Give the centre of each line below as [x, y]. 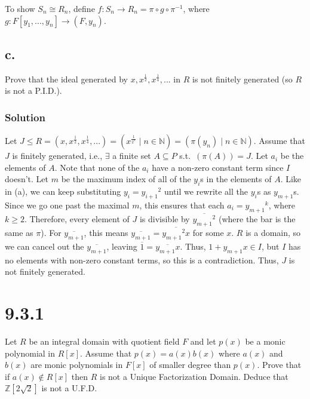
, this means [106, 233]
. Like [291, 179]
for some [208, 233]
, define [82, 8]
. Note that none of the [97, 167]
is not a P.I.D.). [33, 90]
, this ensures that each [182, 205]
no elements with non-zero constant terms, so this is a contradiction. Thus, [142, 260]
